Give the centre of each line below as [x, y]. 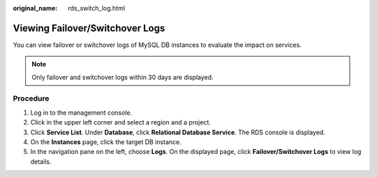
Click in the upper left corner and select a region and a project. [120, 122]
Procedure [31, 99]
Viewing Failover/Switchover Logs [89, 28]
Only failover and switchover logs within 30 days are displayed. [123, 77]
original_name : [35, 8]
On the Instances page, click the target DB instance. [106, 142]
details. [41, 162]
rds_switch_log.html [97, 8]
